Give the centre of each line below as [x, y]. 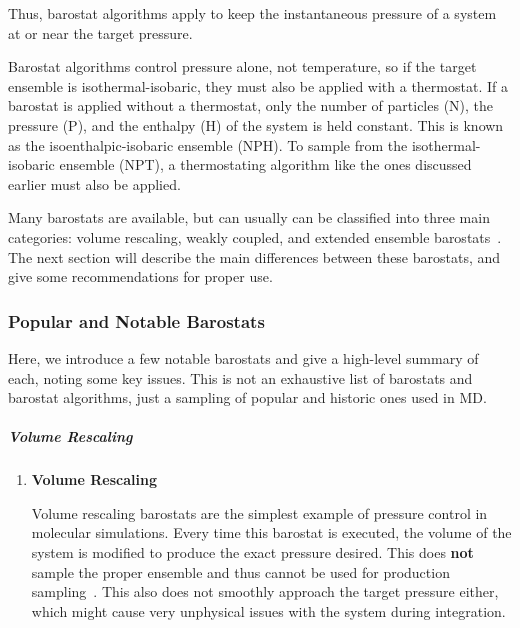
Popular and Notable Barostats [136, 320]
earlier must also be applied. [94, 183]
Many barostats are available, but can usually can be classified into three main [249, 217]
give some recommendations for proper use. [140, 276]
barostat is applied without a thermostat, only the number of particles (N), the [251, 105]
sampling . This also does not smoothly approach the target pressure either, [265, 591]
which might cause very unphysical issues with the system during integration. [268, 610]
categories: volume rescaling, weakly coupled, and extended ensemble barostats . [255, 236]
